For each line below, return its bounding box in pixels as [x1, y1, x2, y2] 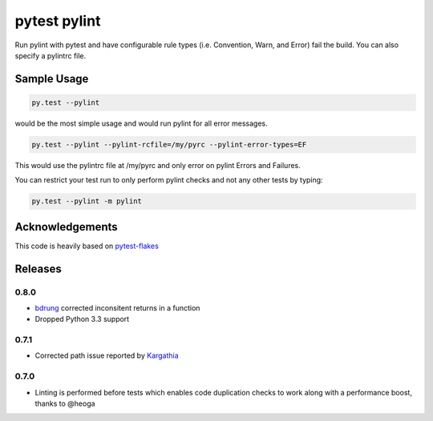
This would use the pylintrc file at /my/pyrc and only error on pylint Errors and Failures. [14, 160, 301, 170]
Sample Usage [14, 72, 89, 86]
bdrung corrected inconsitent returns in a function [34, 303, 200, 312]
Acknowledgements [14, 220, 118, 234]
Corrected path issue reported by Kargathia [34, 351, 180, 360]
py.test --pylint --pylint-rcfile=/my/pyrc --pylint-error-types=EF [31, 140, 307, 149]
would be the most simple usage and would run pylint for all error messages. [14, 118, 268, 128]
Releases [14, 262, 62, 275]
